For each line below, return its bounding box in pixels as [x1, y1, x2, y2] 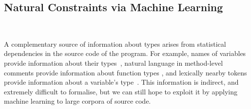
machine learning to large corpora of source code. [4, 96, 151, 106]
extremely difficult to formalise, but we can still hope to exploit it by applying [4, 86, 237, 96]
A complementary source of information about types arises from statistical [4, 38, 226, 49]
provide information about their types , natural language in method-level [4, 57, 223, 68]
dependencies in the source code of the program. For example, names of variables [4, 48, 246, 58]
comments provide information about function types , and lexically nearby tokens [4, 67, 247, 77]
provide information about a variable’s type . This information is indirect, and [4, 77, 239, 87]
